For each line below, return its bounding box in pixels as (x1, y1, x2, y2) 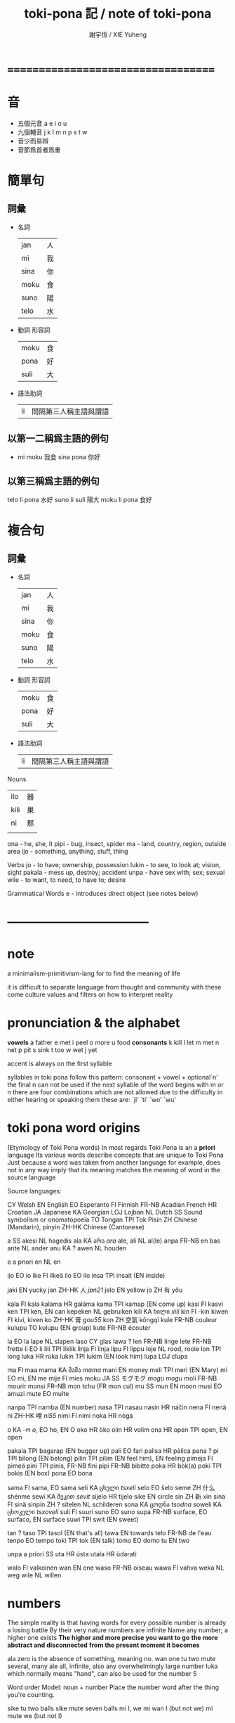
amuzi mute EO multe (7, 1389, 69, 1397)
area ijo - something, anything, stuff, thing (7, 847, 128, 855)
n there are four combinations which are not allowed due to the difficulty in (7, 1087, 223, 1096)
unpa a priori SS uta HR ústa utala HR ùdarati (7, 1549, 137, 1558)
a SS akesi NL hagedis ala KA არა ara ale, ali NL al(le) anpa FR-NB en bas (7, 1236, 221, 1245)
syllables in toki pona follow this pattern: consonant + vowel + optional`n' (7, 1072, 219, 1081)
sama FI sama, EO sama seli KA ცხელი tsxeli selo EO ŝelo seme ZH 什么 (7, 1483, 215, 1492)
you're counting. (7, 1691, 55, 1699)
